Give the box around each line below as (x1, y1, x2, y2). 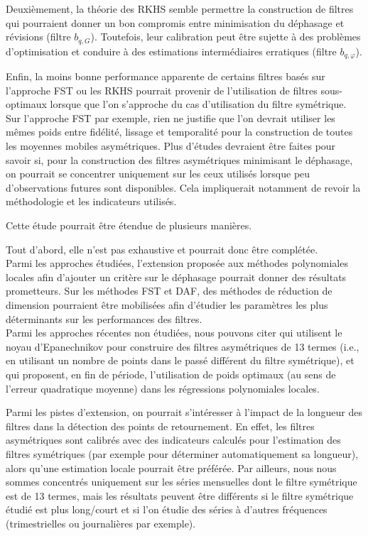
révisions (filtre (6, 29, 71, 44)
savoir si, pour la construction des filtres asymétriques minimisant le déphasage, (6, 152, 353, 167)
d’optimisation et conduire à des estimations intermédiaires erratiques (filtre (6, 43, 337, 58)
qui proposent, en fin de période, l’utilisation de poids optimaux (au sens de (6, 366, 336, 381)
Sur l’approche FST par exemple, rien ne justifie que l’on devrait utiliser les (6, 110, 335, 125)
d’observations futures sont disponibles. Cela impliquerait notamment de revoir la (6, 180, 361, 195)
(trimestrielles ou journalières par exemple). (6, 515, 196, 530)
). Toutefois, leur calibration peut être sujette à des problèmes (90, 29, 361, 44)
